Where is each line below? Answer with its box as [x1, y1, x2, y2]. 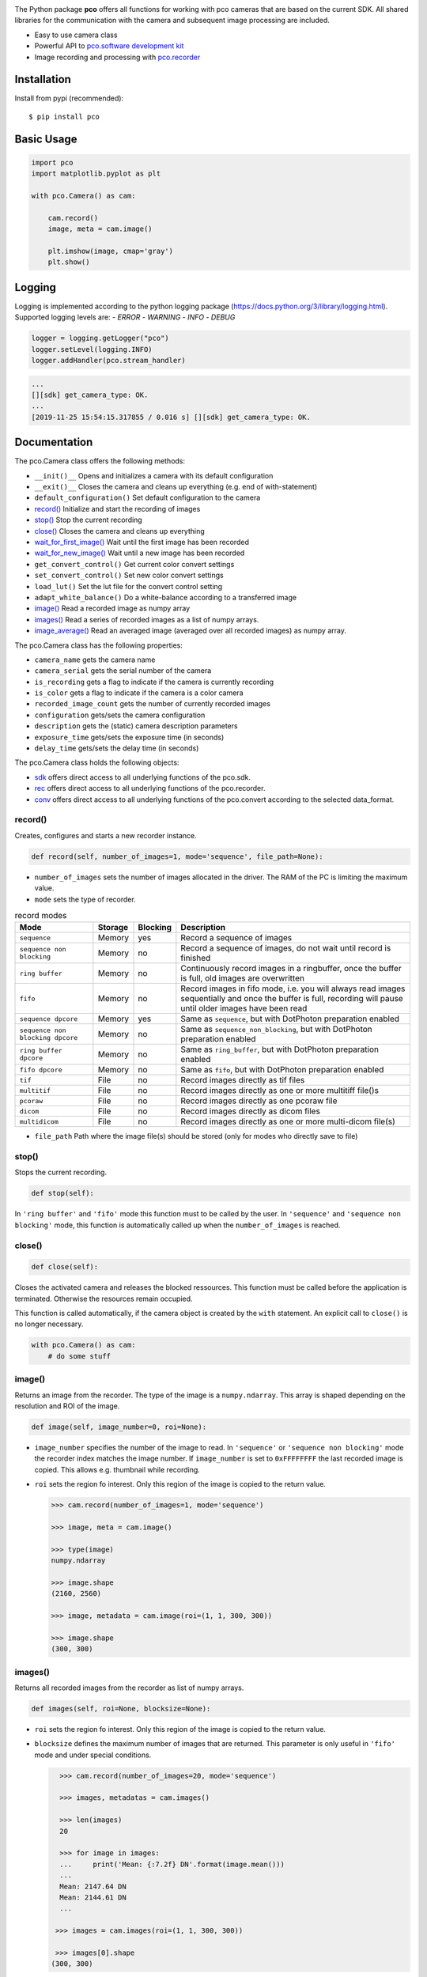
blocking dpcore [19, 1034, 78, 1042]
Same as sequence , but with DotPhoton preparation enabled [180, 1013, 399, 1024]
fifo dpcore [19, 1065, 62, 1074]
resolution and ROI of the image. [14, 1401, 120, 1411]
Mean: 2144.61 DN [59, 1892, 127, 1902]
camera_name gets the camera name [34, 655, 156, 664]
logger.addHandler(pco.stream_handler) [31, 356, 186, 365]
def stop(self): [31, 1189, 95, 1198]
